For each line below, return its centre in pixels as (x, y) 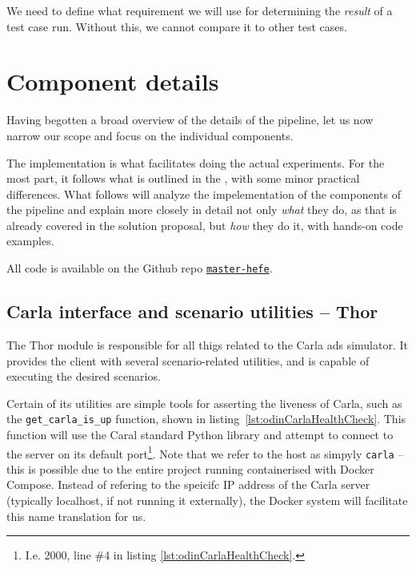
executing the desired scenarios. (84, 376)
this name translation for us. (76, 516)
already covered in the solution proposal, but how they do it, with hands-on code (205, 225)
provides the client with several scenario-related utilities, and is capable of (188, 360)
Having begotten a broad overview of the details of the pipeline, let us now (190, 120)
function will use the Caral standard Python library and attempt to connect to (200, 434)
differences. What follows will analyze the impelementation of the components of (204, 194)
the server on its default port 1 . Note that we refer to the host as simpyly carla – (205, 452)
